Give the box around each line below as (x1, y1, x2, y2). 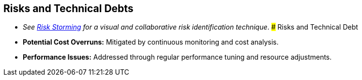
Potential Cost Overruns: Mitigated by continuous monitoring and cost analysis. (23, 38, 279, 47)
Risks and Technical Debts (3, 2, 134, 15)
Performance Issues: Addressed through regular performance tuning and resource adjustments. (23, 53, 332, 62)
